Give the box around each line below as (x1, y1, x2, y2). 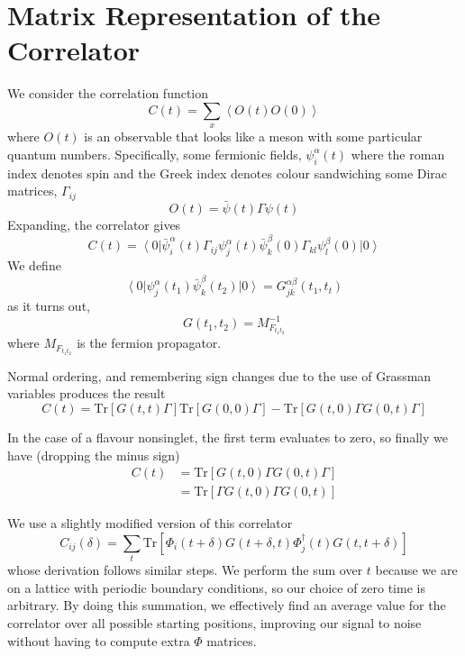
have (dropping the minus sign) (7, 445, 180, 464)
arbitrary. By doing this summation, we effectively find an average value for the (7, 596, 446, 615)
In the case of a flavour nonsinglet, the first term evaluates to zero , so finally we (7, 428, 448, 447)
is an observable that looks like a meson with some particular (84, 127, 423, 146)
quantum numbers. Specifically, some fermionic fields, (7, 144, 302, 163)
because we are (375, 560, 458, 579)
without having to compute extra (7, 631, 190, 650)
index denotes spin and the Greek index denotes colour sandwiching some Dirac (7, 163, 448, 182)
